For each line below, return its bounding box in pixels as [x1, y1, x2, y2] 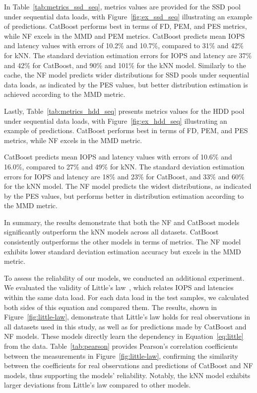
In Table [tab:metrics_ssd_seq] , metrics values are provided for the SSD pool [4, 1, 241, 11]
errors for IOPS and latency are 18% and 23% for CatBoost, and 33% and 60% [4, 171, 245, 181]
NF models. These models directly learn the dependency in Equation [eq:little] [4, 331, 244, 341]
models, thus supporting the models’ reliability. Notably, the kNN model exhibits [4, 370, 251, 380]
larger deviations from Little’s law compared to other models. [4, 380, 191, 390]
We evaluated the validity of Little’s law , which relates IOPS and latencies [4, 282, 234, 293]
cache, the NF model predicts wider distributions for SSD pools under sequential [4, 70, 250, 80]
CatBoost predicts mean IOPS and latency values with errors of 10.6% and [4, 152, 232, 162]
